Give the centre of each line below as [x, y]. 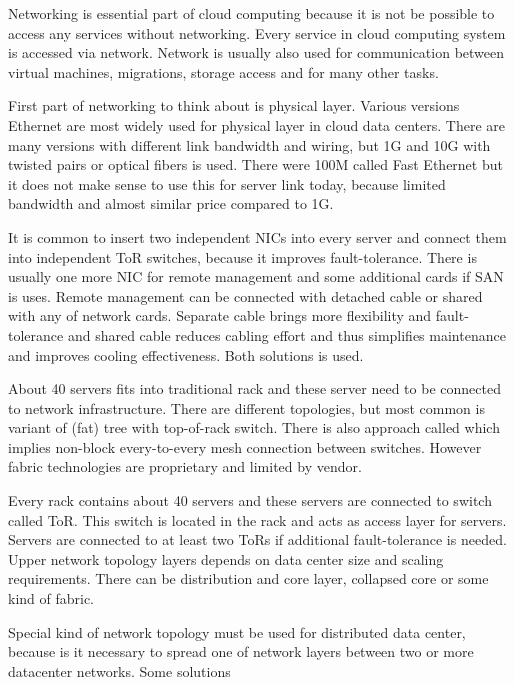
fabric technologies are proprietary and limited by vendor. [185, 466]
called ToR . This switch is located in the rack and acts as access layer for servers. [257, 519]
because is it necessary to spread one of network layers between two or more [241, 651]
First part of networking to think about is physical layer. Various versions [234, 105]
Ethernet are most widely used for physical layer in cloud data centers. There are [256, 124]
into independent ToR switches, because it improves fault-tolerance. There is [242, 256]
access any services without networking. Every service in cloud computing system [257, 32]
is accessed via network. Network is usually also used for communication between [256, 52]
